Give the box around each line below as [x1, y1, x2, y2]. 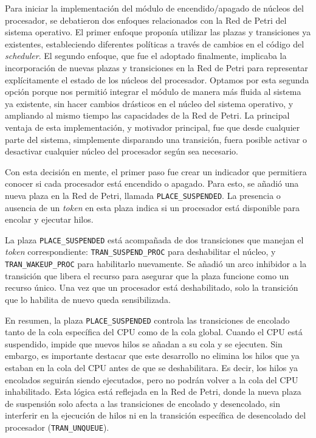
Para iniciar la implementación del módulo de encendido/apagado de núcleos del [5, 2, 304, 14]
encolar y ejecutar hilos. [5, 213, 94, 226]
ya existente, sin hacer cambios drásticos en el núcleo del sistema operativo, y [5, 97, 294, 109]
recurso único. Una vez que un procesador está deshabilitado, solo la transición [5, 281, 298, 294]
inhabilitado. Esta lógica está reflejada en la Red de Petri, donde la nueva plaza [5, 385, 301, 398]
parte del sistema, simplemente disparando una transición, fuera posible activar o [5, 133, 307, 145]
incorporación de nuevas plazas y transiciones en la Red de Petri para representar [5, 61, 308, 74]
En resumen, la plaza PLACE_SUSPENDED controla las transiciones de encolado [5, 313, 290, 326]
